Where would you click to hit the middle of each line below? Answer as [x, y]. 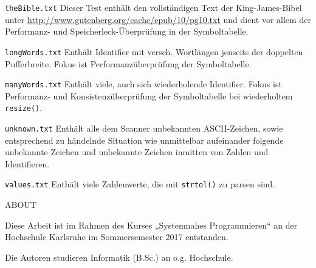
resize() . [24, 108]
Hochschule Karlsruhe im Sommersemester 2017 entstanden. [117, 237]
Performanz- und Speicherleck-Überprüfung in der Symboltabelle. [127, 31]
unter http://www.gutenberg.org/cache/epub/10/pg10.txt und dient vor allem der [158, 19]
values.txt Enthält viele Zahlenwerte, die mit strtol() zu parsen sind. [140, 184]
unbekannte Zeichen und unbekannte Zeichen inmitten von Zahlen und [137, 152]
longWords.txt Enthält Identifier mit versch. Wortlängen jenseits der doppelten [154, 51]
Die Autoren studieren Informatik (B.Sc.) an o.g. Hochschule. [119, 257]
